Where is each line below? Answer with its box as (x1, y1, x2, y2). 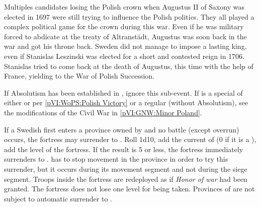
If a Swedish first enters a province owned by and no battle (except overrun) (4, 124, 239, 134)
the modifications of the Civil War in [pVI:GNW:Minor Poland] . (4, 107, 202, 117)
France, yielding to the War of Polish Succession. (4, 71, 154, 81)
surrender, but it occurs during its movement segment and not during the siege (4, 163, 247, 174)
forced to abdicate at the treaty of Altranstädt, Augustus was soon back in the (4, 31, 247, 41)
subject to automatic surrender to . (4, 193, 112, 203)
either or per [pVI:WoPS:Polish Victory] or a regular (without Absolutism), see (4, 97, 248, 108)
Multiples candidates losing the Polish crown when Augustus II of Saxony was (4, 2, 244, 12)
